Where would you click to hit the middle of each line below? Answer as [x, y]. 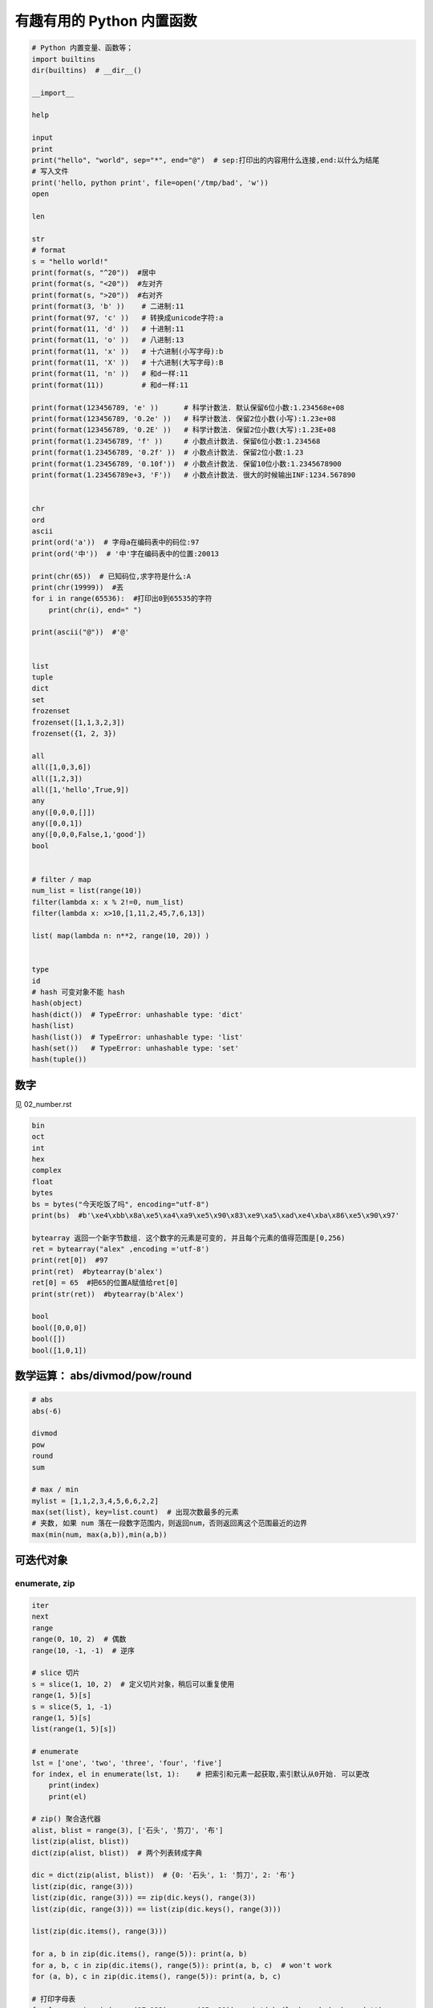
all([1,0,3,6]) [61, 767]
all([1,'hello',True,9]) [81, 790]
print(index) [74, 1786]
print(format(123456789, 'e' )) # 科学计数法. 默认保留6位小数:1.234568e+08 [188, 407]
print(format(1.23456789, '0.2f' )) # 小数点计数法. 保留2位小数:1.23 [168, 453]
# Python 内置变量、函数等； [83, 48]
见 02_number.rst [43, 1104]
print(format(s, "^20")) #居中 [94, 272]
